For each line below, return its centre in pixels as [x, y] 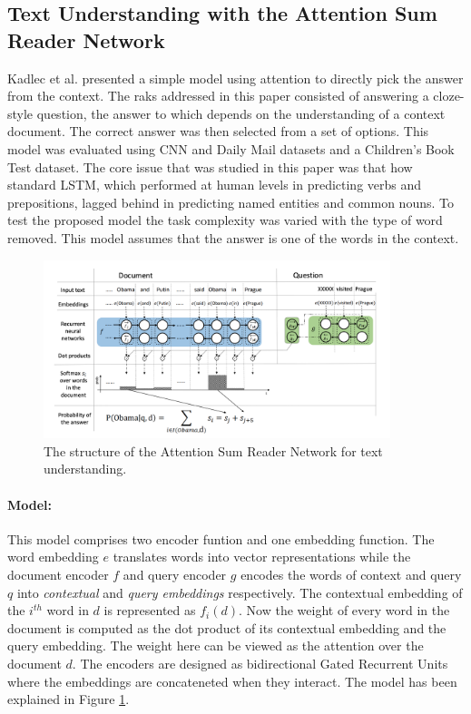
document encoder [58, 575]
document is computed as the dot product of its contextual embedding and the [227, 627]
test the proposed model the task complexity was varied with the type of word [225, 220]
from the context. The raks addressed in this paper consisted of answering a [218, 96]
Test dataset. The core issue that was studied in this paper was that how [210, 166]
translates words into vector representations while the [262, 557]
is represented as [150, 610]
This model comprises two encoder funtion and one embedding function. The [221, 538]
